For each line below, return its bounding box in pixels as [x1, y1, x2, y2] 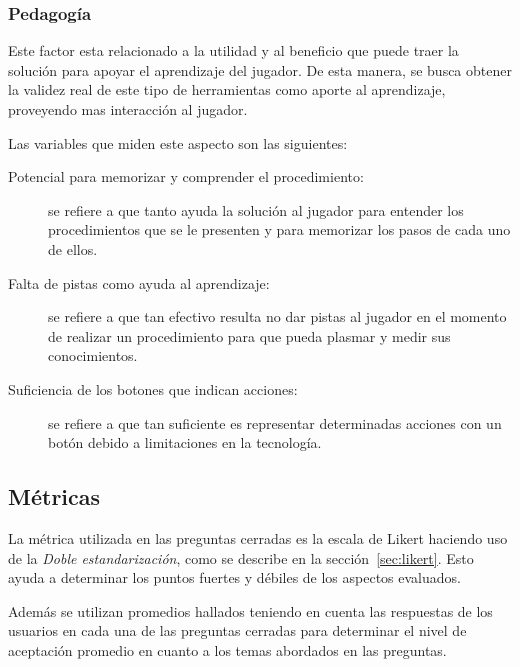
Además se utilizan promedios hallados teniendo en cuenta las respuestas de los [8, 600, 493, 621]
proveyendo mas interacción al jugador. [8, 99, 248, 119]
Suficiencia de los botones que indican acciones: [8, 378, 298, 399]
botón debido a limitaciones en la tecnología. [48, 432, 322, 453]
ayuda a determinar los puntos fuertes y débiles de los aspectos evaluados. [8, 567, 461, 588]
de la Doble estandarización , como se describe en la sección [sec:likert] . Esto [8, 547, 474, 568]
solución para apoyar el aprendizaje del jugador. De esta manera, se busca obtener [8, 59, 512, 80]
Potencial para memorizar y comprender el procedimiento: [8, 166, 364, 187]
